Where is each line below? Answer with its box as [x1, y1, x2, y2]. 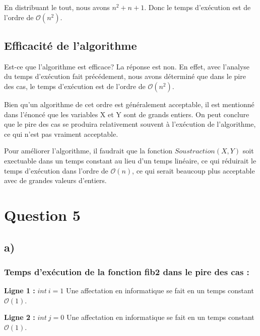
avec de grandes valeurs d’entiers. [4, 175, 107, 186]
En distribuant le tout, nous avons [4, 2, 110, 12]
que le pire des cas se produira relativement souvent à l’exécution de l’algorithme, [4, 119, 256, 129]
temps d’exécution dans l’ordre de [4, 165, 108, 176]
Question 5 [4, 204, 81, 225]
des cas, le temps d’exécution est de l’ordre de [4, 80, 146, 91]
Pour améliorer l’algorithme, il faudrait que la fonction [4, 145, 173, 156]
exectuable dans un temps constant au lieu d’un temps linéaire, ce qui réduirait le [4, 155, 256, 165]
